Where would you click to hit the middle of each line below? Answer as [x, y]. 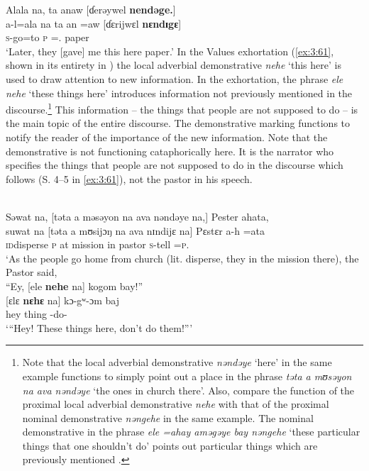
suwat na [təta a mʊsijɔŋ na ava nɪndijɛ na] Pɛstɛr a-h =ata [135, 230]
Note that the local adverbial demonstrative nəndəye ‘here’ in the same [177, 362]
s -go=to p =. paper [48, 37]
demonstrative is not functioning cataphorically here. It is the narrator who [170, 151]
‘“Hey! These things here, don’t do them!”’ [99, 327]
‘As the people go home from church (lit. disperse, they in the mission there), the [182, 258]
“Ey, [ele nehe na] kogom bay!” [75, 286]
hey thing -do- [37, 314]
